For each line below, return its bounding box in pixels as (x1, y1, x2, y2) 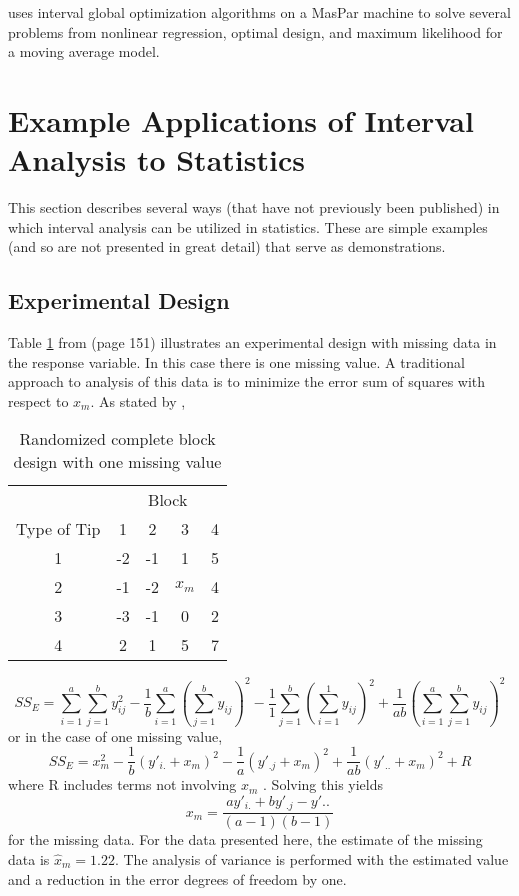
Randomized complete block (19, 427, 216, 451)
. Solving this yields (263, 774, 384, 795)
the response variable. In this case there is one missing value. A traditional (8, 351, 465, 372)
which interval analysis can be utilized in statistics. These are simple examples (8, 216, 488, 237)
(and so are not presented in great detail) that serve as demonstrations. (8, 236, 446, 257)
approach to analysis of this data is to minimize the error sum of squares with (8, 371, 486, 392)
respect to (8, 390, 69, 411)
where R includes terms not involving (8, 774, 237, 795)
